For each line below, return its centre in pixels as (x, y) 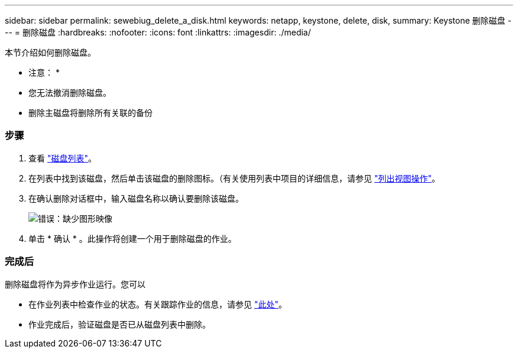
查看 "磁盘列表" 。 (62, 158)
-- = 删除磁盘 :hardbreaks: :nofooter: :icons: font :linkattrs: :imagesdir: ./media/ (158, 32)
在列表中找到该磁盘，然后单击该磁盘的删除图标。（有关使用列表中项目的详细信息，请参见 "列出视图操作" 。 (234, 178)
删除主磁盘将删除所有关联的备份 (90, 113)
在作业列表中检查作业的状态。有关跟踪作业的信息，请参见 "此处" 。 (158, 304)
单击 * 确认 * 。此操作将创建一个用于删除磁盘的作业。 (132, 238)
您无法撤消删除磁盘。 (70, 93)
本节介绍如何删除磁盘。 (50, 52)
